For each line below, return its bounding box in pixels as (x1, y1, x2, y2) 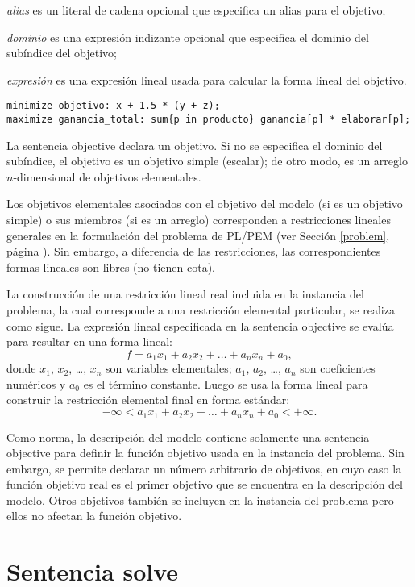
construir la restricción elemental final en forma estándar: (6, 391, 290, 408)
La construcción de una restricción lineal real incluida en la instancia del (6, 285, 364, 302)
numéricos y (6, 375, 66, 392)
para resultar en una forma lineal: (6, 333, 172, 350)
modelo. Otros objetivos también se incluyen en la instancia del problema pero (6, 491, 394, 508)
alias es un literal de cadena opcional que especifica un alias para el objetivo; (6, 2, 386, 18)
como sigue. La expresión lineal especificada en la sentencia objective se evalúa (6, 317, 394, 334)
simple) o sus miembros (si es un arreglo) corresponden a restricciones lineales (6, 211, 391, 228)
